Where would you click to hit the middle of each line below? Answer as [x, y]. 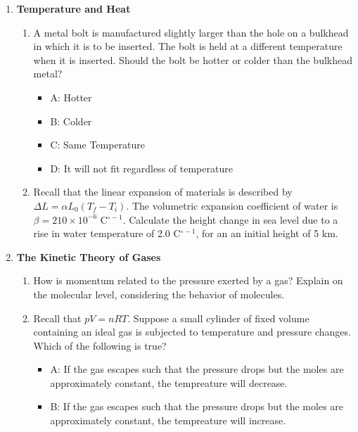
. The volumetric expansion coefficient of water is [232, 205]
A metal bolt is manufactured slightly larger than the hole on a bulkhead [191, 32]
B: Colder [71, 121]
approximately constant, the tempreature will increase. [168, 420]
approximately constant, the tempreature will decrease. [169, 382]
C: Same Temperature [98, 145]
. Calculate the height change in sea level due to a [230, 219]
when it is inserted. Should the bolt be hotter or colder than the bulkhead [193, 59]
